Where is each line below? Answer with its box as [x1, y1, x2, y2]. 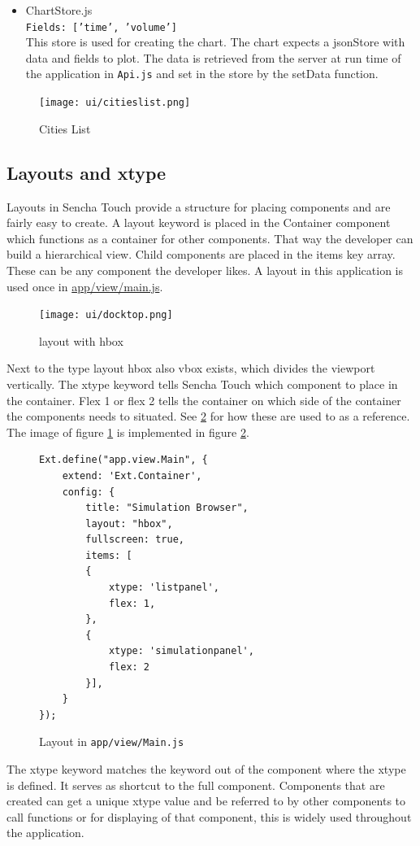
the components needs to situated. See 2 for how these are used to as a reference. [6, 408, 410, 425]
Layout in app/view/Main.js [39, 733, 184, 750]
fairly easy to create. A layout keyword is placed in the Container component [6, 214, 391, 231]
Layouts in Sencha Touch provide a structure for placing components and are [6, 198, 391, 215]
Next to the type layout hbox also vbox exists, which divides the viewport [6, 360, 375, 377]
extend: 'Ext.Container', [62, 469, 202, 482]
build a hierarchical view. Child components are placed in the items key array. [6, 246, 396, 263]
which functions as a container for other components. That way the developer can [6, 229, 414, 246]
